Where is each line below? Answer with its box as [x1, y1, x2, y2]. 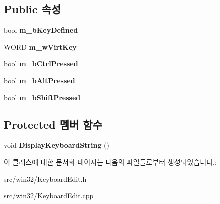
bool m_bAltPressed [4, 75, 75, 85]
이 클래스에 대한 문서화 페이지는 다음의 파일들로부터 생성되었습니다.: [4, 156, 217, 167]
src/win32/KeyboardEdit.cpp [4, 190, 94, 201]
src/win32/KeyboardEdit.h [4, 173, 87, 184]
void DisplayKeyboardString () [4, 140, 110, 150]
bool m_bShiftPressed [4, 92, 81, 102]
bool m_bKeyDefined [4, 25, 78, 35]
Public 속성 [4, 1, 61, 17]
